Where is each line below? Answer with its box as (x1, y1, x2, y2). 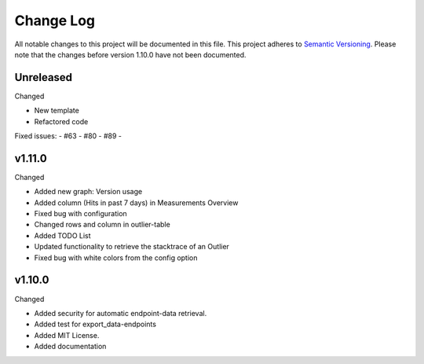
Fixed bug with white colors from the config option (34, 252, 198, 263)
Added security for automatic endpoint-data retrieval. (34, 308, 207, 318)
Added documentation (34, 342, 107, 351)
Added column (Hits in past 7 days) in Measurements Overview (34, 197, 239, 208)
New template (34, 106, 80, 116)
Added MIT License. (34, 330, 100, 340)
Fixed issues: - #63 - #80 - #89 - (14, 131, 122, 141)
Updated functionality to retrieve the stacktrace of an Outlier (34, 242, 229, 252)
